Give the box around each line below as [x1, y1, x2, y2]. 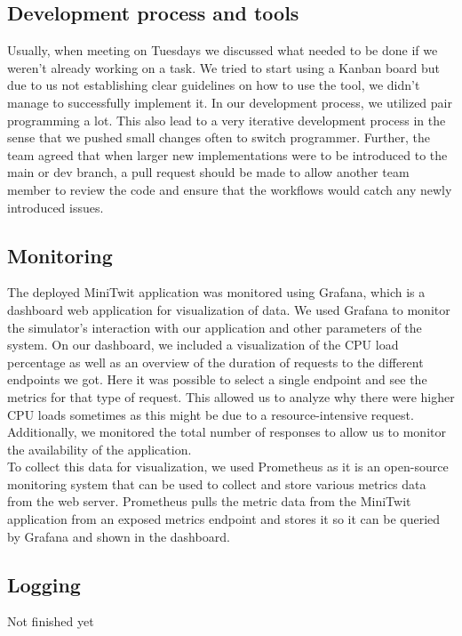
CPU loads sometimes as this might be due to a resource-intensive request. [7, 405, 414, 423]
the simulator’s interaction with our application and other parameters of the [7, 318, 422, 336]
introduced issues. [7, 197, 104, 216]
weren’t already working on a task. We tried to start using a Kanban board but [7, 58, 441, 76]
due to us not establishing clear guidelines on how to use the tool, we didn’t [7, 76, 420, 94]
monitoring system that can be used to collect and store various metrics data [7, 474, 426, 493]
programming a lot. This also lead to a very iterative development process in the [7, 110, 446, 129]
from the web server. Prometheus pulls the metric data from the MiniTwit [7, 492, 411, 511]
